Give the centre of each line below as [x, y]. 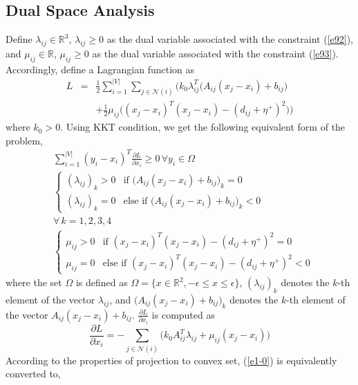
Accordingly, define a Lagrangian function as [100, 69]
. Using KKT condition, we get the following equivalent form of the [203, 127]
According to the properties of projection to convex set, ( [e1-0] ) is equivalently [171, 360]
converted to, [33, 374]
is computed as [183, 314]
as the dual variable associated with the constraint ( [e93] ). [215, 53]
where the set [34, 282]
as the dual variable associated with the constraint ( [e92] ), [230, 39]
